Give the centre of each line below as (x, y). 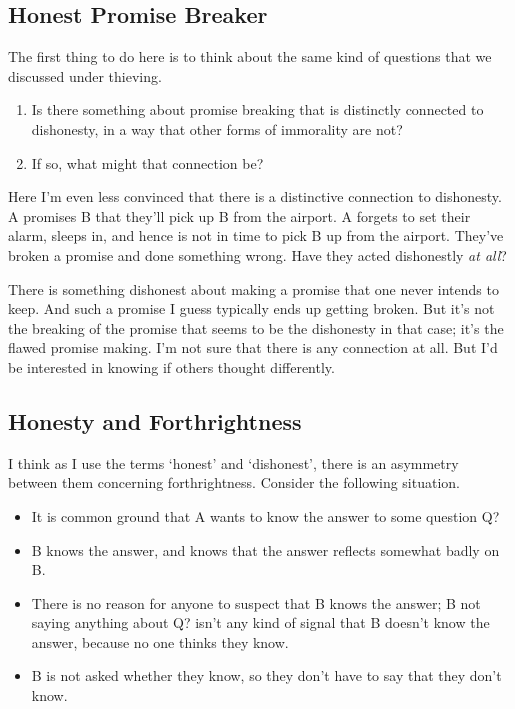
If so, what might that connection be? (147, 162)
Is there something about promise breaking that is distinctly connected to (257, 109)
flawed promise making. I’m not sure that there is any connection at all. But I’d (253, 347)
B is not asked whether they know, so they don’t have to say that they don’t (266, 675)
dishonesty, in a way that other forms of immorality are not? (217, 128)
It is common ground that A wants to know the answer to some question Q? (265, 515)
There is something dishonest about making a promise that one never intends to (253, 288)
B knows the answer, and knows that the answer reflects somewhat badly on (265, 549)
